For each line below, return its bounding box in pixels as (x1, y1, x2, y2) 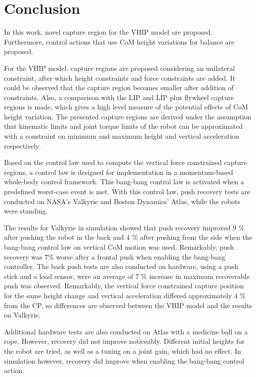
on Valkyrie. (4, 310, 41, 320)
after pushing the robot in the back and (4, 232, 124, 242)
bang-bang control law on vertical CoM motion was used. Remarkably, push (4, 242, 234, 252)
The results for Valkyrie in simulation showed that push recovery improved (4, 222, 231, 232)
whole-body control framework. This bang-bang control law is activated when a (4, 176, 244, 187)
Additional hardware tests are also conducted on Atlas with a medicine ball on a (4, 326, 248, 336)
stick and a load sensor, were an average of (4, 270, 133, 281)
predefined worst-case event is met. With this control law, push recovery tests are (4, 186, 251, 197)
